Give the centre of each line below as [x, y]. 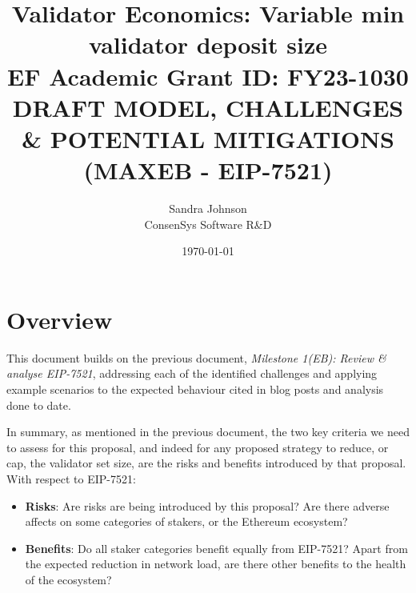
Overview [60, 319]
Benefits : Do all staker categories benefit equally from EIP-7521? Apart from [216, 548]
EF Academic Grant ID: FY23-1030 [208, 76]
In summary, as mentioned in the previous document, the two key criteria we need [208, 432]
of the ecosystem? [68, 579]
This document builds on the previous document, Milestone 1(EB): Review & [196, 357]
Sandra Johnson [208, 208]
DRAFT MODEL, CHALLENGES [208, 107]
